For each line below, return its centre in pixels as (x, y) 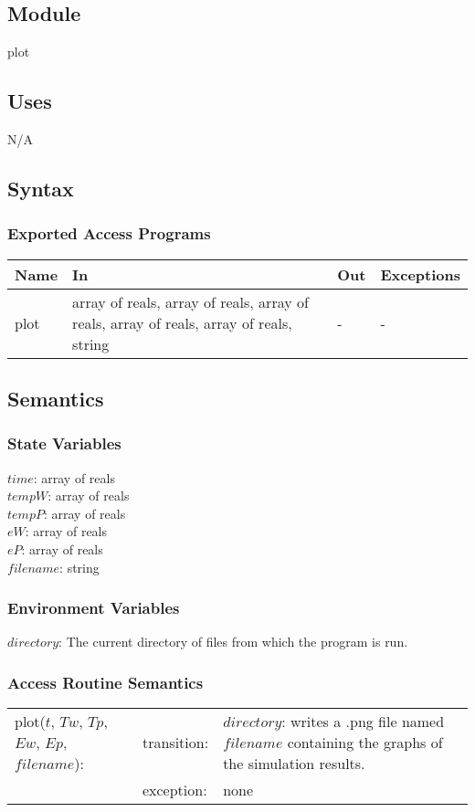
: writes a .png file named (363, 722)
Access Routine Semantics (106, 682)
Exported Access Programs (109, 233)
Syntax (41, 188)
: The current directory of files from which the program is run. (233, 642)
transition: (175, 743)
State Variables (64, 443)
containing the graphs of (365, 743)
